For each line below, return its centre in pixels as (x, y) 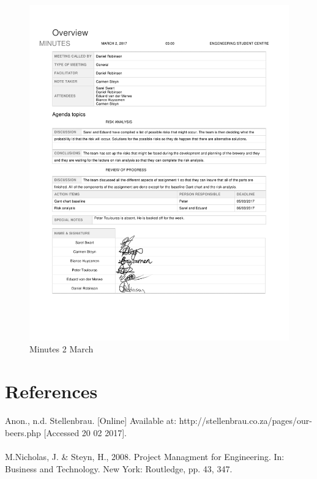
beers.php (23, 432)
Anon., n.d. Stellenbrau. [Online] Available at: (91, 421)
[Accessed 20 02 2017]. (85, 432)
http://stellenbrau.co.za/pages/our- (246, 421)
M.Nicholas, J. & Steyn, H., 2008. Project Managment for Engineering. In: (145, 456)
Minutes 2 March (62, 349)
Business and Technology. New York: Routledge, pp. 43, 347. (119, 468)
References (51, 391)
